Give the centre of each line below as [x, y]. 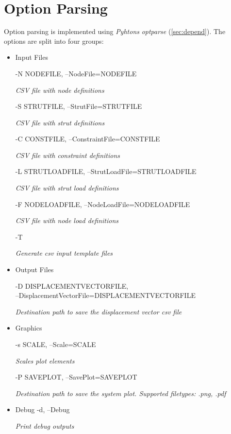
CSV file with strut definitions [60, 122]
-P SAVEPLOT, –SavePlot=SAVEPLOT [76, 377]
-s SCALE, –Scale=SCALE [56, 344]
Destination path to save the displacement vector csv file [99, 311]
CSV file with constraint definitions [68, 155]
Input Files [32, 57]
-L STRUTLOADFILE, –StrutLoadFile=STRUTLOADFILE [106, 171]
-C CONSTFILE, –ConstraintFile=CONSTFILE [88, 139]
